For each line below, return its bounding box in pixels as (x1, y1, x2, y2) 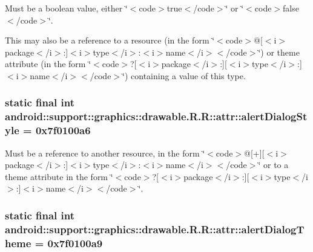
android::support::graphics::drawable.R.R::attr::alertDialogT (5, 221, 305, 236)
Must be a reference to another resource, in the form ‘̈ (5, 146, 205, 159)
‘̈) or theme (258, 45, 300, 58)
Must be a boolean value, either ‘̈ (5, 2, 128, 14)
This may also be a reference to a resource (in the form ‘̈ (5, 34, 215, 47)
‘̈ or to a (258, 158, 289, 171)
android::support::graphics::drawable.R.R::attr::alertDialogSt (5, 109, 308, 124)
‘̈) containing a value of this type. (122, 69, 246, 82)
